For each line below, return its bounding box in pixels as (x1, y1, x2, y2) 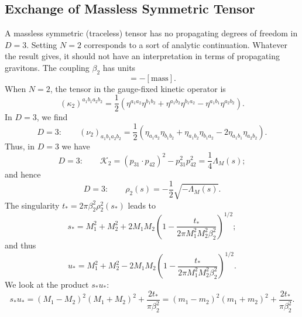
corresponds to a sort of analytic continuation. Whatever (84, 38, 287, 50)
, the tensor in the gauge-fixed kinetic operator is (50, 82, 226, 94)
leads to (128, 199, 156, 211)
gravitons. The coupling (5, 61, 90, 73)
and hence (5, 168, 41, 180)
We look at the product (5, 278, 89, 290)
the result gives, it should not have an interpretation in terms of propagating (5, 50, 280, 62)
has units (102, 61, 136, 73)
